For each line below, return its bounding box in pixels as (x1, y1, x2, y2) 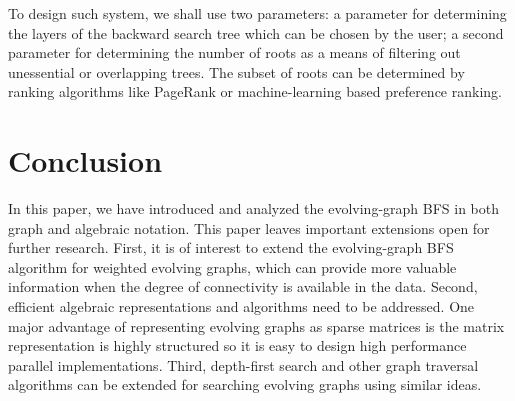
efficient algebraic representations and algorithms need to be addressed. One (8, 296, 475, 317)
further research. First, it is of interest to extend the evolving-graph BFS (8, 237, 454, 258)
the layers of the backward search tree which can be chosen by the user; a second (8, 22, 504, 43)
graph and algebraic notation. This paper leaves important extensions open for (8, 217, 490, 238)
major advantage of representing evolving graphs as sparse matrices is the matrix (8, 315, 505, 336)
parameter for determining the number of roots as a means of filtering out (8, 42, 461, 63)
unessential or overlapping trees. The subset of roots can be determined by (8, 61, 465, 82)
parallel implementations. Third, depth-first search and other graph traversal (8, 354, 479, 375)
